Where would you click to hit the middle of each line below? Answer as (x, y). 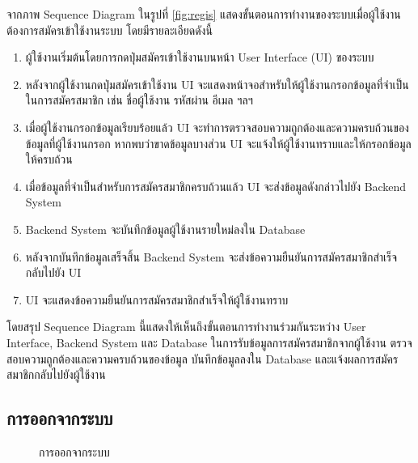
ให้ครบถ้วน (49, 159)
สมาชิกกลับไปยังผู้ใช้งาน (56, 374)
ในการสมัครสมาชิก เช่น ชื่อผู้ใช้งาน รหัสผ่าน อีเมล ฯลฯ (139, 100)
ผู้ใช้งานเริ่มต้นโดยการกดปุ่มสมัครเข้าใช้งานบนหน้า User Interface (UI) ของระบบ (200, 57)
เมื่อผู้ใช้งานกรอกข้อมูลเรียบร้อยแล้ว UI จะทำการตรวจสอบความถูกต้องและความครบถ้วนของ (217, 127)
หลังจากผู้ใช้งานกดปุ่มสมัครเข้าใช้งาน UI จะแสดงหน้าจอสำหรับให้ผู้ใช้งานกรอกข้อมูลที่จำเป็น (217, 84)
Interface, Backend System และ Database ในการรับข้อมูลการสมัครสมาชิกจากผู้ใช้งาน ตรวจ (209, 342)
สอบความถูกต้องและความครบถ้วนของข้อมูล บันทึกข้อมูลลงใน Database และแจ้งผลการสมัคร (203, 358)
